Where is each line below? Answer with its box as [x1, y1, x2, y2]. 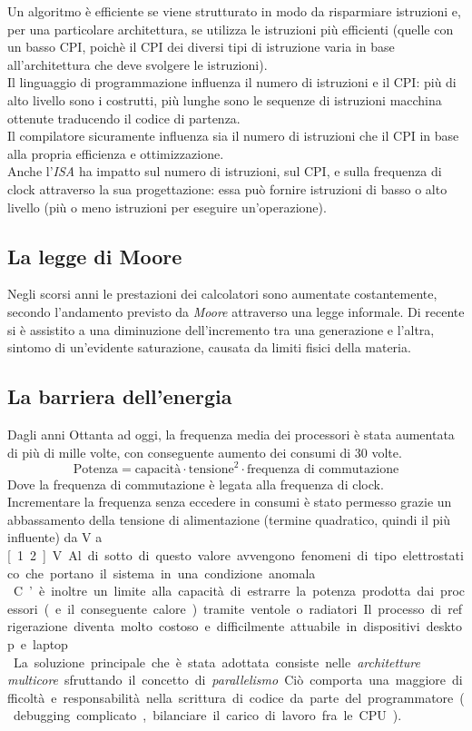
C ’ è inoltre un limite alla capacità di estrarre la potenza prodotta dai [13, 581, 435, 600]
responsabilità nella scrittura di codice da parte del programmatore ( [63, 687, 465, 706]
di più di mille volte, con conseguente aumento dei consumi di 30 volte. [7, 442, 402, 461]
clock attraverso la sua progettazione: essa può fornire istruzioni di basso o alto [7, 179, 447, 198]
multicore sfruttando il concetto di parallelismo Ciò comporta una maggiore [7, 670, 447, 689]
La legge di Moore [7, 242, 182, 270]
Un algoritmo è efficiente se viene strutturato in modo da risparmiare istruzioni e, [7, 2, 461, 20]
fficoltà [7, 687, 45, 706]
